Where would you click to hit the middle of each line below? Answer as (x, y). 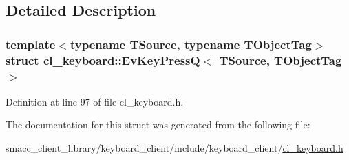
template (31, 44)
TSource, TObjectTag (281, 60)
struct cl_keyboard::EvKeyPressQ (103, 60)
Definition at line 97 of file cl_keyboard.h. (95, 101)
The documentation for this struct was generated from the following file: (158, 124)
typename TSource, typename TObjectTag (191, 44)
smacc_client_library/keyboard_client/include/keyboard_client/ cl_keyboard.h (174, 148)
